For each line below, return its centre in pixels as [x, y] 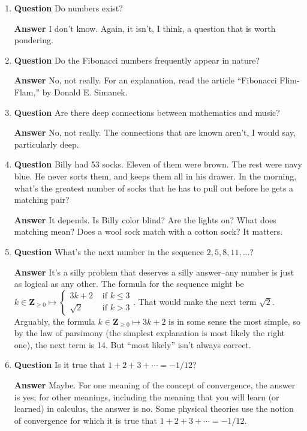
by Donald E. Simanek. [85, 92]
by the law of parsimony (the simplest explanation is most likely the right [149, 333]
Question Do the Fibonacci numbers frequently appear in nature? [137, 60]
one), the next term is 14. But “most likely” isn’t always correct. [133, 344]
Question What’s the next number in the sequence [109, 251]
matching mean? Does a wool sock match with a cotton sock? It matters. [148, 231]
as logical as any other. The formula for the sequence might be [129, 284]
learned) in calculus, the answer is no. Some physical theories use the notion [154, 408]
